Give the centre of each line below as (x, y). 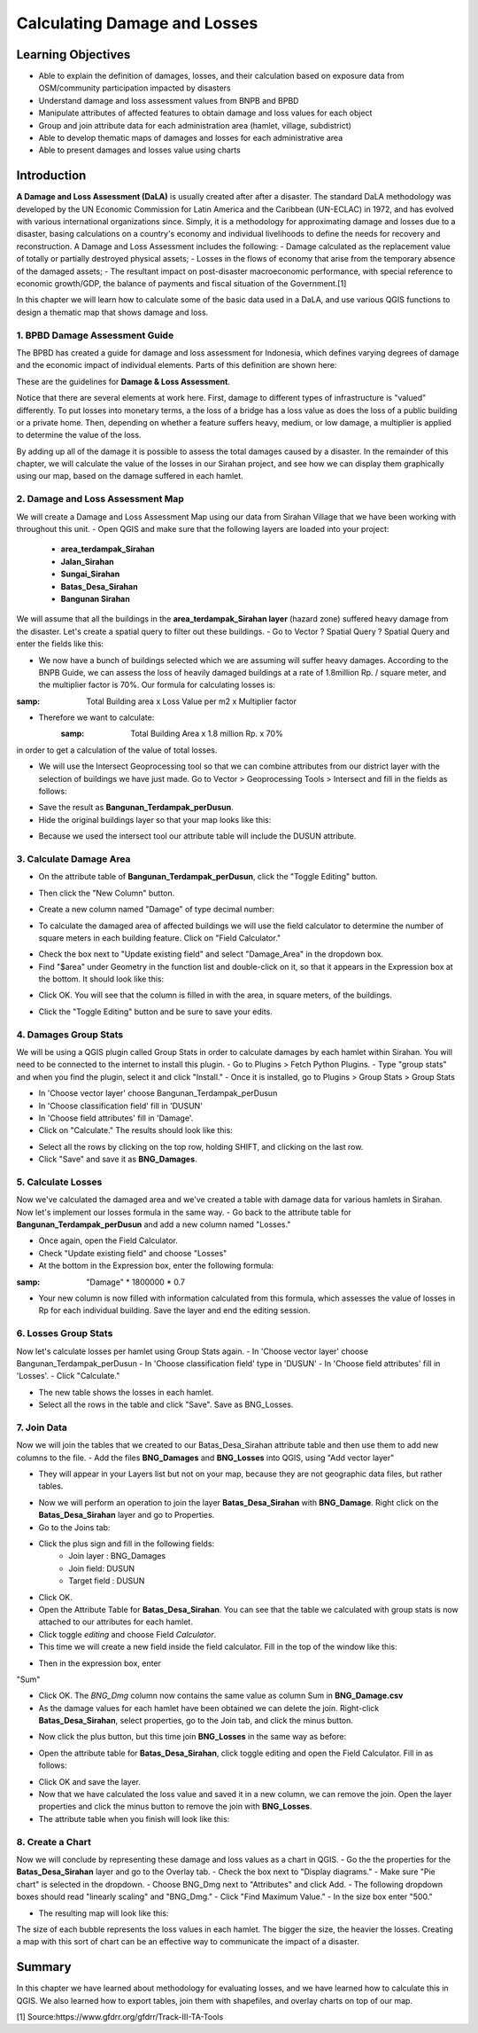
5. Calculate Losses (59, 1182)
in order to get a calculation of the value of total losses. (117, 750)
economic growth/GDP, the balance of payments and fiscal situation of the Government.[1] (181, 284)
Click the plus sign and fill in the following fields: (127, 1544)
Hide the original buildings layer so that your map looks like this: (155, 819)
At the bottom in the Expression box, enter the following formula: (156, 1266)
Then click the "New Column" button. (107, 893)
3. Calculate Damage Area (73, 858)
